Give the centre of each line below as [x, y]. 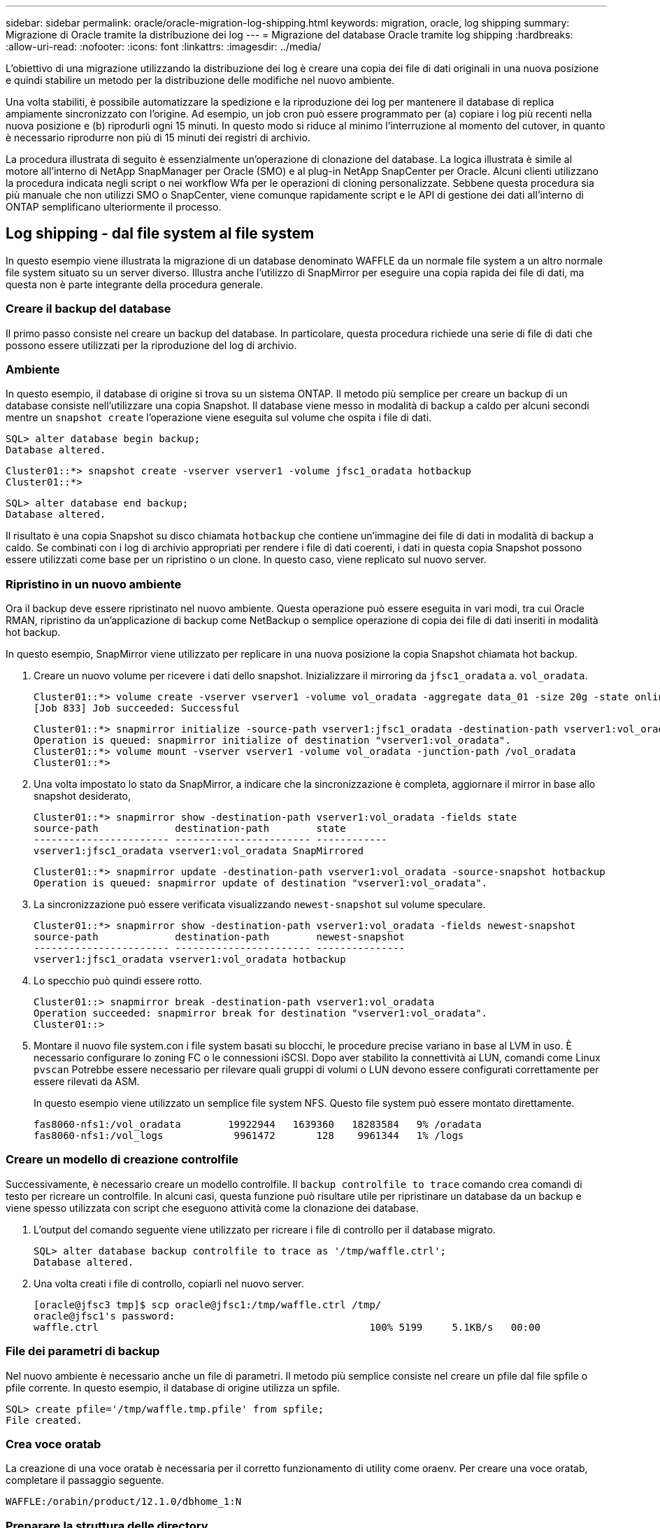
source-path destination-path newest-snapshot [220, 937]
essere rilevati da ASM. [87, 1082]
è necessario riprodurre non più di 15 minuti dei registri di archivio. [158, 137]
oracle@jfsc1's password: [105, 1316]
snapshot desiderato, [82, 796]
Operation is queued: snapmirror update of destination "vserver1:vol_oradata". [261, 883]
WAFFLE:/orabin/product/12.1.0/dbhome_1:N [124, 1502]
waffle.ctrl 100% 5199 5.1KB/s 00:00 [287, 1327]
